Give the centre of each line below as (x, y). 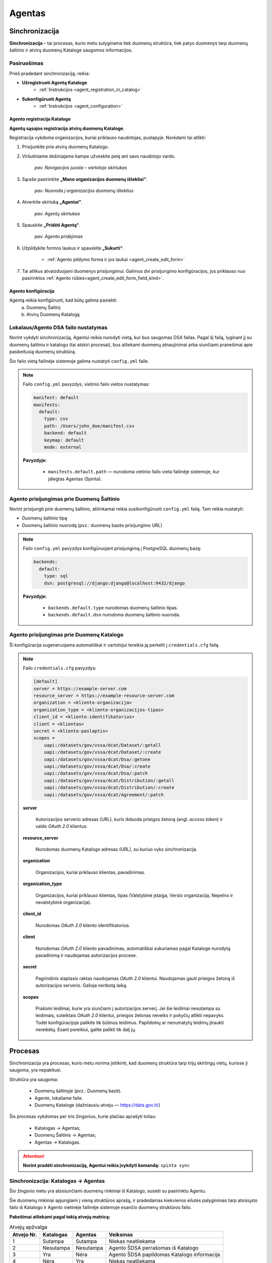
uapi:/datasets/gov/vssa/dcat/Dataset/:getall (103, 745)
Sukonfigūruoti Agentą (46, 99)
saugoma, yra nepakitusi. (36, 1070)
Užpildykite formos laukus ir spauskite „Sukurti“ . (73, 248)
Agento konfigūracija (32, 291)
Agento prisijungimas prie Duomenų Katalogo (66, 635)
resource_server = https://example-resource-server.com (104, 696)
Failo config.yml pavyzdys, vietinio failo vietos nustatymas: (86, 384)
